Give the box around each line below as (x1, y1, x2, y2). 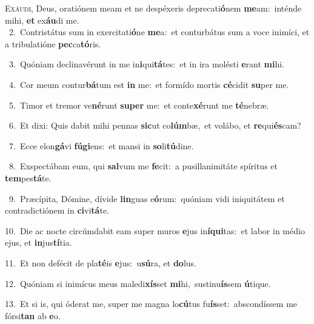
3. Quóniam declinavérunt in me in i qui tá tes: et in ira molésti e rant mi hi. (8, 58, 285, 70)
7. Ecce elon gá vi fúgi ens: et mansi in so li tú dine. (8, 139, 194, 152)
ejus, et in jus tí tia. (5, 236, 72, 249)
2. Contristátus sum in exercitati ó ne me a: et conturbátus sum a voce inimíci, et (8, 25, 310, 38)
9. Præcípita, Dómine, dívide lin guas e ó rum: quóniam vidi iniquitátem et (8, 192, 285, 204)
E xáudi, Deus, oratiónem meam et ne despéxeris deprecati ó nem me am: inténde (5, 2, 302, 14)
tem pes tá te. (5, 171, 52, 184)
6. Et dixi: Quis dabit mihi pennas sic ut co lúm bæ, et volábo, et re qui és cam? (8, 119, 301, 132)
